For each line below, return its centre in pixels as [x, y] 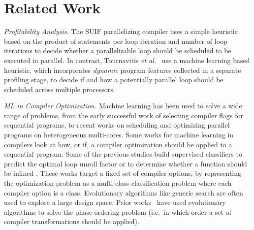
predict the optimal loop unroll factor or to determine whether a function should [126, 163]
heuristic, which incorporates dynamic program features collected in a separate [123, 70]
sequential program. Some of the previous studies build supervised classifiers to [123, 154]
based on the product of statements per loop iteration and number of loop [116, 41]
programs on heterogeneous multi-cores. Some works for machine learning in [119, 135]
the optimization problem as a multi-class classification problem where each [118, 183]
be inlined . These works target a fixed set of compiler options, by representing [123, 173]
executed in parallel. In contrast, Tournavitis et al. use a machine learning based [127, 60]
